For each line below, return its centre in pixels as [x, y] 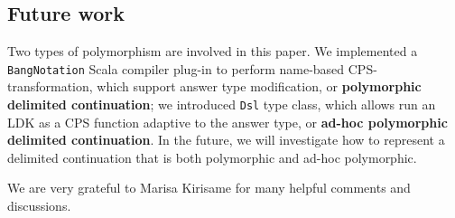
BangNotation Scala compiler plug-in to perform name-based [176, 68]
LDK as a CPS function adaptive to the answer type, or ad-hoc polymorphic [227, 122]
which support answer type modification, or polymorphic [259, 86]
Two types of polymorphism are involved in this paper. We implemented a [213, 51]
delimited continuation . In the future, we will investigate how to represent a [226, 140]
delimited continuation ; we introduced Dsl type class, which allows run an [222, 104]
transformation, [50, 86]
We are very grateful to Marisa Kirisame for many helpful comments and [209, 188]
